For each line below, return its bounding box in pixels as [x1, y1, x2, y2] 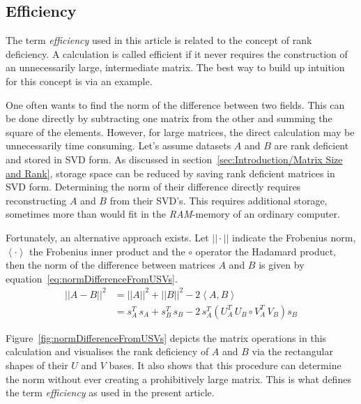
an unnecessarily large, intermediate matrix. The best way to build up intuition [6, 60, 345, 75]
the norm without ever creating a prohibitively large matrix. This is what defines [6, 371, 351, 386]
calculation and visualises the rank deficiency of [6, 344, 209, 359]
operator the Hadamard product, [195, 244, 337, 258]
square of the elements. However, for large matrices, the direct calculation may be [6, 124, 355, 139]
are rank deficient [274, 138, 349, 153]
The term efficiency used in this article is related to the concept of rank [6, 33, 312, 47]
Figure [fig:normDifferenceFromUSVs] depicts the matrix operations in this [6, 330, 327, 345]
